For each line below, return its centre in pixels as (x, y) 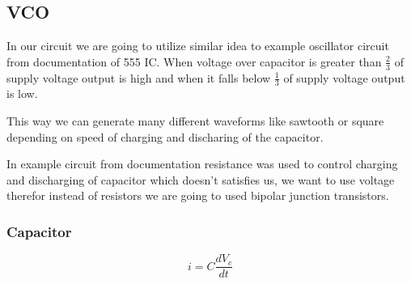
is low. (22, 93)
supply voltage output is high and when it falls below (139, 77)
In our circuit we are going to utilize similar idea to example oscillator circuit (198, 46)
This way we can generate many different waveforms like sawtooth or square (195, 121)
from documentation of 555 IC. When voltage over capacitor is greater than (194, 61)
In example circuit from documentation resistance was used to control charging (202, 164)
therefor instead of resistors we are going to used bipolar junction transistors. (198, 195)
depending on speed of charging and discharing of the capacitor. (165, 136)
